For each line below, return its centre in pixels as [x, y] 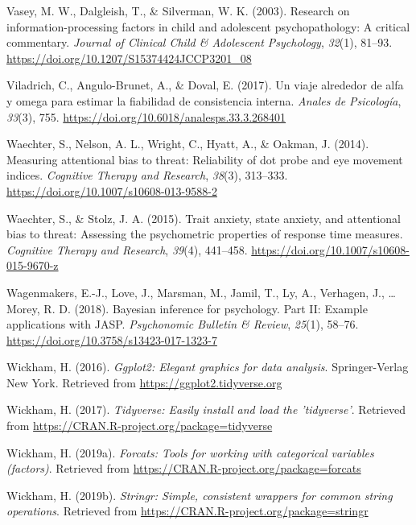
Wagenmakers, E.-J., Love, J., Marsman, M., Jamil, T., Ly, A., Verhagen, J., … [201, 292]
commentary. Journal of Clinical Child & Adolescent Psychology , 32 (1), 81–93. [200, 42]
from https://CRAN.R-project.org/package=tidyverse [140, 426]
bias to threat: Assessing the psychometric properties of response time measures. [205, 234]
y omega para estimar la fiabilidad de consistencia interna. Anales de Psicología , [204, 100]
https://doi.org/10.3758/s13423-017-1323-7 [112, 339]
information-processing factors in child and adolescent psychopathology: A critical [208, 26]
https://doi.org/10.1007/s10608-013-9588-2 [112, 190]
